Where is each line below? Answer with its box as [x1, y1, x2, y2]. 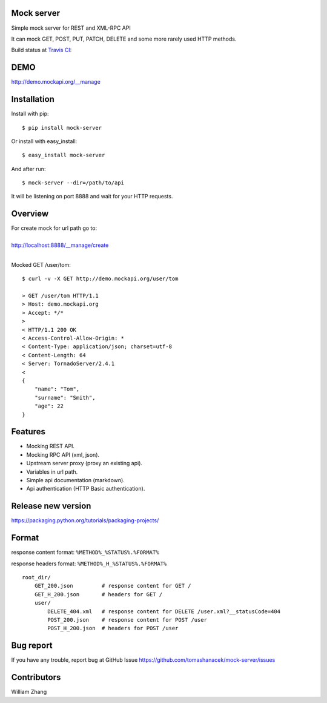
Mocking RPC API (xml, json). [26, 451, 100, 458]
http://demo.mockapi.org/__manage [11, 78, 101, 86]
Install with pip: [11, 110, 49, 118]
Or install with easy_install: [11, 137, 78, 145]
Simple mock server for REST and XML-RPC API [11, 24, 131, 32]
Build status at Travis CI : [11, 46, 72, 54]
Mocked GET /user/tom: [11, 261, 71, 268]
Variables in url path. [26, 468, 78, 476]
